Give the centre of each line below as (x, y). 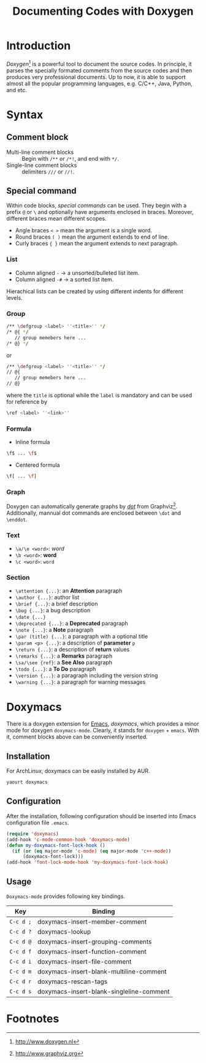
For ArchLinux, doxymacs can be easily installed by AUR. (78, 771)
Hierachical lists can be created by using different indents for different (95, 291)
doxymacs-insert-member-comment (92, 921)
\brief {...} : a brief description (56, 604)
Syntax (25, 114)
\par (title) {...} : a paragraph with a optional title (82, 637)
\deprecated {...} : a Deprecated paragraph (72, 623)
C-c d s (21, 991)
